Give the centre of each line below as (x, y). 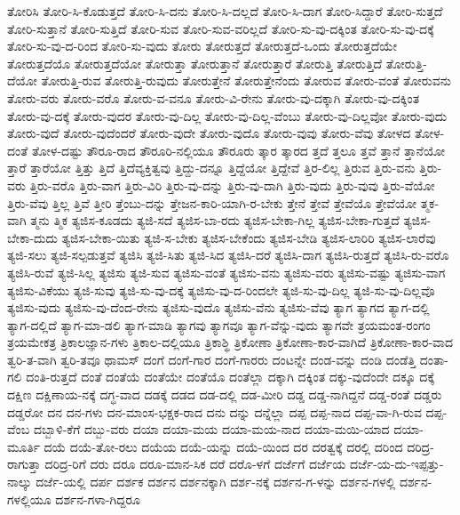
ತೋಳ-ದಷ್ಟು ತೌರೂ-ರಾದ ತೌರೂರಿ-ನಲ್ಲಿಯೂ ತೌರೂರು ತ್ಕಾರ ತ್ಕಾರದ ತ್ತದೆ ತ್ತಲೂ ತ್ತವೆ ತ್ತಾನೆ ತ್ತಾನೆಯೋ (238, 150)
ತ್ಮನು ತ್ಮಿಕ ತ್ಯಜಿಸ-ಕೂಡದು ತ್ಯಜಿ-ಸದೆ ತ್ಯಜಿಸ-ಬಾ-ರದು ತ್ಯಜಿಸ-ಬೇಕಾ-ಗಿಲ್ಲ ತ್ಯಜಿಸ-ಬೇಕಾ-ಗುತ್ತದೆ (215, 220)
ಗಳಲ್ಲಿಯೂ (29, 499)
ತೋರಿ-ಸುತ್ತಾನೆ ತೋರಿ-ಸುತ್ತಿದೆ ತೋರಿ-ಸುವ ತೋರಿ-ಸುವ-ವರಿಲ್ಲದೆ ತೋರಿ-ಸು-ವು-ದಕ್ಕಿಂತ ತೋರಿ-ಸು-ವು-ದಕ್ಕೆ (221, 28)
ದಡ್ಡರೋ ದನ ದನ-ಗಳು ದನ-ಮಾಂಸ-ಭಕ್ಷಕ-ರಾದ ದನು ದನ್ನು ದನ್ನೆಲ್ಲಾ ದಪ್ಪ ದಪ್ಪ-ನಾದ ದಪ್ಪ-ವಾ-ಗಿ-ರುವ (214, 411)
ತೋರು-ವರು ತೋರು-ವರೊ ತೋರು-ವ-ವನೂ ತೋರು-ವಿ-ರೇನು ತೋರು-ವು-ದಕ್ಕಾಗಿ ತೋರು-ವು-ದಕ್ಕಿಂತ (214, 97)
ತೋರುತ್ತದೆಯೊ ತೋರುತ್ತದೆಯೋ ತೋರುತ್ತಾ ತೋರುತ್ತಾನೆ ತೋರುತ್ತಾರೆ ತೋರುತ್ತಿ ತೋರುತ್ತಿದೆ (195, 63)
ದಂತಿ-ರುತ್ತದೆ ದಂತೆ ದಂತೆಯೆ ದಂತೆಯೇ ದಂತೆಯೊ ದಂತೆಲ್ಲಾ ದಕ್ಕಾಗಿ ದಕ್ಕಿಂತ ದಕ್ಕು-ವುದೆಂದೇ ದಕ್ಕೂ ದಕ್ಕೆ (230, 377)
